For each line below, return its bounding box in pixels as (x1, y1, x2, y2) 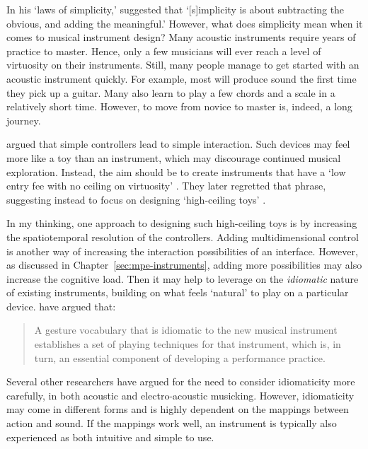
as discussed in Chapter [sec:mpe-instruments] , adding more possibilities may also (6, 257, 362, 272)
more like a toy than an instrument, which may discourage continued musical (6, 150, 341, 165)
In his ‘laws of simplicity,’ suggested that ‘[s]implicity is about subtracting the (6, 2, 345, 16)
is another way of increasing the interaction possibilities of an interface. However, (6, 243, 358, 258)
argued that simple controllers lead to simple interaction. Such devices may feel (6, 136, 350, 151)
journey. (6, 112, 41, 127)
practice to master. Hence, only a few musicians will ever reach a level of (6, 43, 321, 58)
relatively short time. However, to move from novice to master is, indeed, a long (6, 99, 352, 114)
